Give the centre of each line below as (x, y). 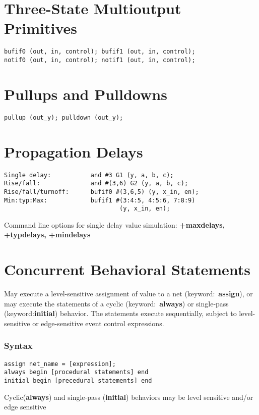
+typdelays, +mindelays (47, 235)
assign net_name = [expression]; (60, 364)
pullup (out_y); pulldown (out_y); (64, 117)
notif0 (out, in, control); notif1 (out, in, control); (100, 60)
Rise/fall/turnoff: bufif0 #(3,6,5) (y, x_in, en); (102, 192)
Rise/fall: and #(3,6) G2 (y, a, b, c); (96, 184)
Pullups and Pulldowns (86, 94)
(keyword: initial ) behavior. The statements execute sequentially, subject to (120, 313)
